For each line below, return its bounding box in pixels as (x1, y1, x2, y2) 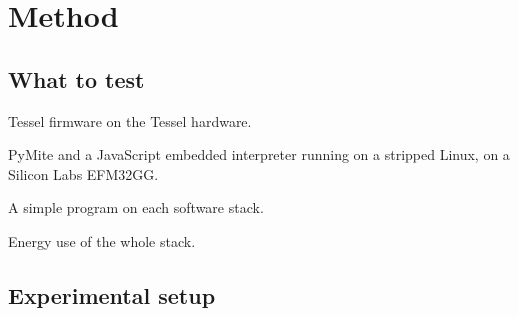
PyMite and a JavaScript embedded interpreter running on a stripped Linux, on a (8, 144, 510, 165)
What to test (8, 63, 145, 94)
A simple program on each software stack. (8, 197, 264, 218)
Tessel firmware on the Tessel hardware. (8, 110, 252, 131)
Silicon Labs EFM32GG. (8, 163, 159, 184)
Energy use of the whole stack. (8, 230, 196, 251)
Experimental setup (8, 279, 216, 310)
